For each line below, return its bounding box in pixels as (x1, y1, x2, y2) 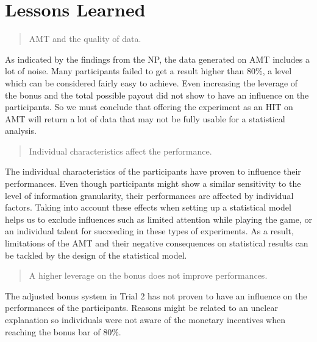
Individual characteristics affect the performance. (29, 144, 212, 157)
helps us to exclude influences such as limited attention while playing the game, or (5, 212, 313, 225)
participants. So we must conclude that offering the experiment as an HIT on (5, 100, 293, 113)
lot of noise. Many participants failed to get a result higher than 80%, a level (5, 65, 292, 77)
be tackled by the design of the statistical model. (5, 248, 187, 261)
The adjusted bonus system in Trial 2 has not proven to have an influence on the (5, 289, 307, 302)
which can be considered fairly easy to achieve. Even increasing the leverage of (5, 76, 298, 89)
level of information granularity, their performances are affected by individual (5, 189, 294, 201)
